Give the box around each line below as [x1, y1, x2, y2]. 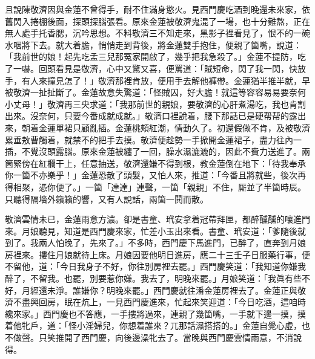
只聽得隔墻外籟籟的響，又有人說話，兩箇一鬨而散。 [5, 192, 208, 205]
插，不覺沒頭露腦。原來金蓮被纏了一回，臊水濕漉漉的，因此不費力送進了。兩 [5, 145, 310, 158]
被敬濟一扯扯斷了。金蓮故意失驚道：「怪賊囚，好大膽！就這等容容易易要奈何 [5, 86, 306, 99]
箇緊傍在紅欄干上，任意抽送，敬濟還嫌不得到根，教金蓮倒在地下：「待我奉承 [5, 157, 306, 169]
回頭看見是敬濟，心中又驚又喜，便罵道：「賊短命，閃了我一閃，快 [38, 62, 297, 74]
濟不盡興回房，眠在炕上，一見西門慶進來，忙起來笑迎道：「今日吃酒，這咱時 [5, 296, 306, 308]
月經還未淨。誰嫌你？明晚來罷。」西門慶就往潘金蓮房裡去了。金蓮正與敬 [21, 283, 306, 296]
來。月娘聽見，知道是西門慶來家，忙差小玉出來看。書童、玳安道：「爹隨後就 [5, 224, 306, 237]
